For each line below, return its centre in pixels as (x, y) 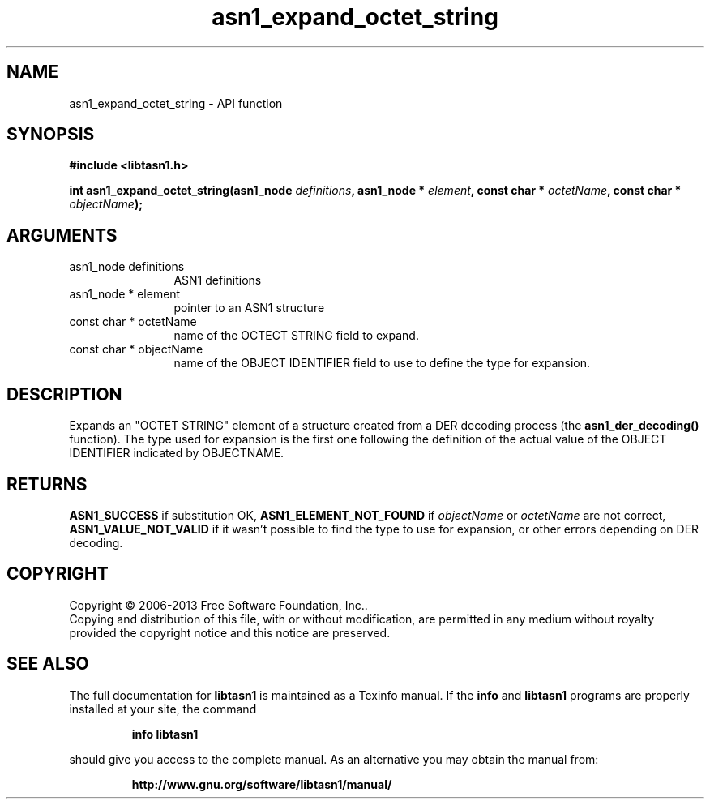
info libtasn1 (165, 734)
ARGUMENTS (62, 235)
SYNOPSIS (51, 135)
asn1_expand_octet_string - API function (176, 103)
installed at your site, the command (163, 709)
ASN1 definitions (218, 280)
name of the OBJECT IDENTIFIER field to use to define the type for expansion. (382, 363)
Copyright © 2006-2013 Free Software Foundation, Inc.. (218, 605)
